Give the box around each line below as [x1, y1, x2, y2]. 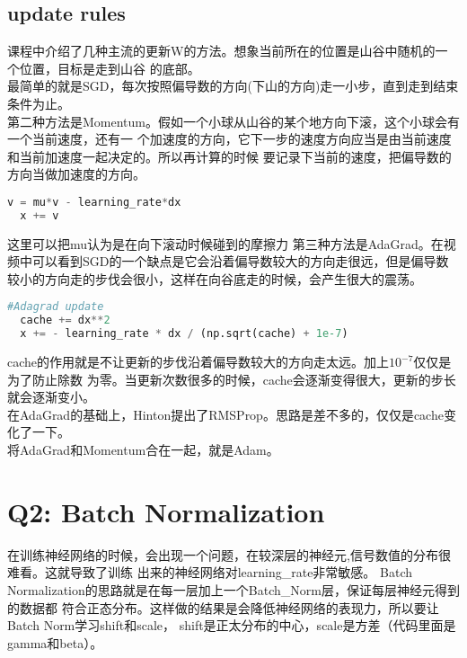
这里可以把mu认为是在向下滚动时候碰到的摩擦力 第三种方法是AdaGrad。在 [7, 234, 444, 253]
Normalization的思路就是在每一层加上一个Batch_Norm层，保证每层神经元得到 [7, 580, 460, 599]
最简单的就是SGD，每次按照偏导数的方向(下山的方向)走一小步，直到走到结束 [7, 76, 459, 95]
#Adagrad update [7, 300, 104, 314]
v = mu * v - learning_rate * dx [7, 195, 181, 209]
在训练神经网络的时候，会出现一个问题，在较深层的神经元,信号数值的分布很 [7, 545, 451, 564]
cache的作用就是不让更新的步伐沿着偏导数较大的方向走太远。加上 [7, 352, 390, 371]
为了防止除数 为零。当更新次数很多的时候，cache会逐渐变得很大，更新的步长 [7, 369, 456, 388]
